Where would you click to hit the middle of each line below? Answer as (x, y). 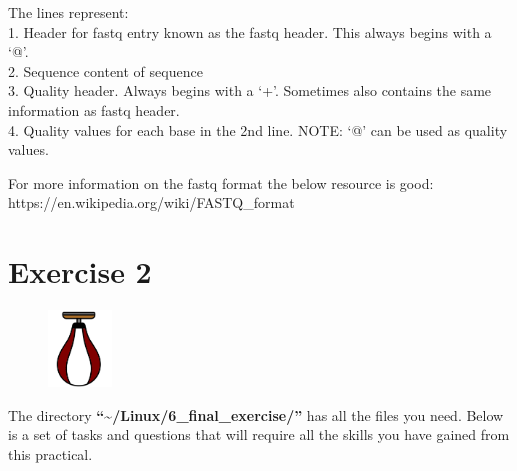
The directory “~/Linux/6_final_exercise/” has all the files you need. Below (256, 414)
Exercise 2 (80, 271)
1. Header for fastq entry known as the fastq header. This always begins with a (250, 31)
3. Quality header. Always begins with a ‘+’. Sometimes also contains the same (250, 90)
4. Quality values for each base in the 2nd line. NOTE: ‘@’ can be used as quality (258, 129)
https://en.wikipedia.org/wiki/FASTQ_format (151, 202)
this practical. (50, 454)
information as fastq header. (94, 109)
